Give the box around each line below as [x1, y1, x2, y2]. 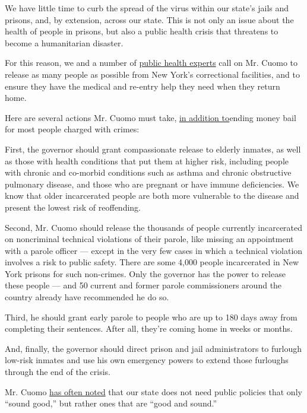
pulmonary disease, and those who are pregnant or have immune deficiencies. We [5, 177, 299, 190]
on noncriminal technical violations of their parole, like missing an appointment [5, 233, 294, 245]
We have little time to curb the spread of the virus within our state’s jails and [5, 2, 289, 14]
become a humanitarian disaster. [5, 36, 124, 49]
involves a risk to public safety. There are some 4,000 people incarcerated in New [5, 256, 299, 268]
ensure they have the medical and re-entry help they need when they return [5, 80, 280, 92]
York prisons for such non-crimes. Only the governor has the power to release [5, 267, 286, 279]
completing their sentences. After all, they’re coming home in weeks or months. [5, 322, 293, 335]
